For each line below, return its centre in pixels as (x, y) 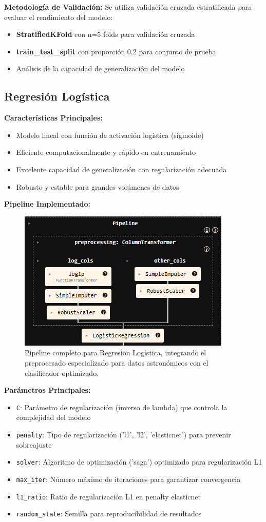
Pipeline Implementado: (47, 204)
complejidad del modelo (53, 417)
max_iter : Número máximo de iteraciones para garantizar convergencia (128, 479)
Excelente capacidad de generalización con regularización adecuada (121, 169)
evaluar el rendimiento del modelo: (59, 17)
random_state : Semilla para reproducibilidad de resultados (109, 514)
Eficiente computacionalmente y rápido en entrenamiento (106, 152)
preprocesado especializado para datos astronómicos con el (117, 362)
